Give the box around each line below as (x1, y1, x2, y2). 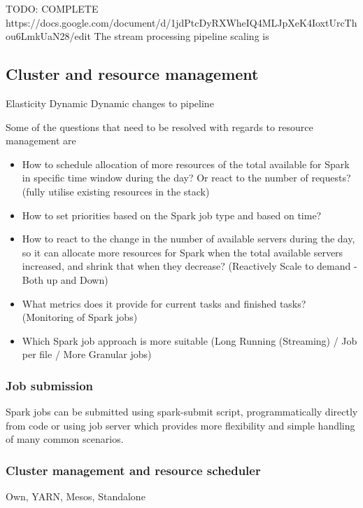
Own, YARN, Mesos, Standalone (6, 489, 145, 504)
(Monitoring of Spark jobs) (22, 310, 138, 324)
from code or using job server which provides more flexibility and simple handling (6, 418, 355, 432)
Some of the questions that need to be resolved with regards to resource (6, 119, 313, 134)
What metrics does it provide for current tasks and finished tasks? (22, 296, 306, 310)
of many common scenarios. (6, 432, 124, 446)
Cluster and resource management (6, 63, 259, 85)
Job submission (6, 376, 94, 394)
